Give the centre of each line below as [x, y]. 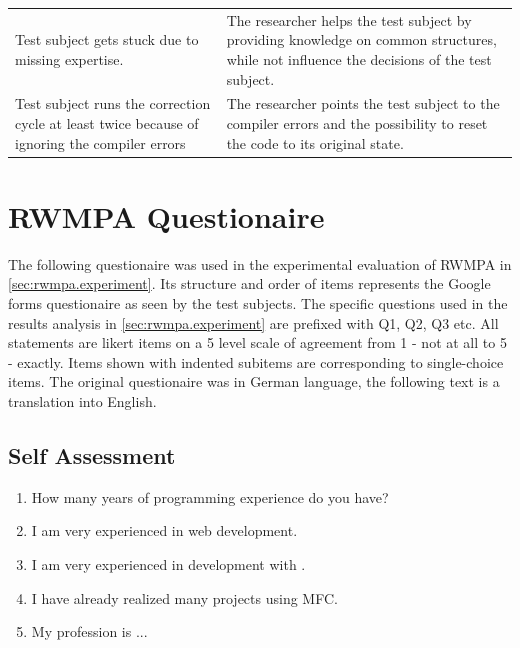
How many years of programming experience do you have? [210, 496]
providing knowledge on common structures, [361, 39]
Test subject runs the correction [113, 103]
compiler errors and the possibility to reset [357, 122]
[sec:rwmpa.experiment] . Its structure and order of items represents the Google [249, 283]
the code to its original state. [315, 142]
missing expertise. [69, 58]
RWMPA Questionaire [166, 215]
